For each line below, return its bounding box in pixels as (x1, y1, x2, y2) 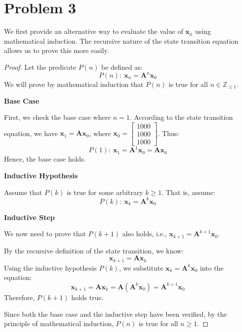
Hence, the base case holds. (4, 154, 86, 164)
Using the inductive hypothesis (4, 262, 97, 273)
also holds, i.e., (122, 228, 167, 239)
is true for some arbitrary (66, 187, 143, 197)
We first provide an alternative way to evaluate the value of (4, 26, 183, 36)
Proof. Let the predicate (4, 61, 76, 72)
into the (200, 262, 224, 273)
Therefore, (4, 292, 35, 302)
